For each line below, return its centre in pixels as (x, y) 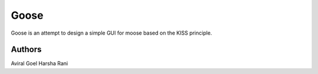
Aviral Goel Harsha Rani (39, 63)
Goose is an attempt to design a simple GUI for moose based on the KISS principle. (111, 33)
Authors (26, 50)
